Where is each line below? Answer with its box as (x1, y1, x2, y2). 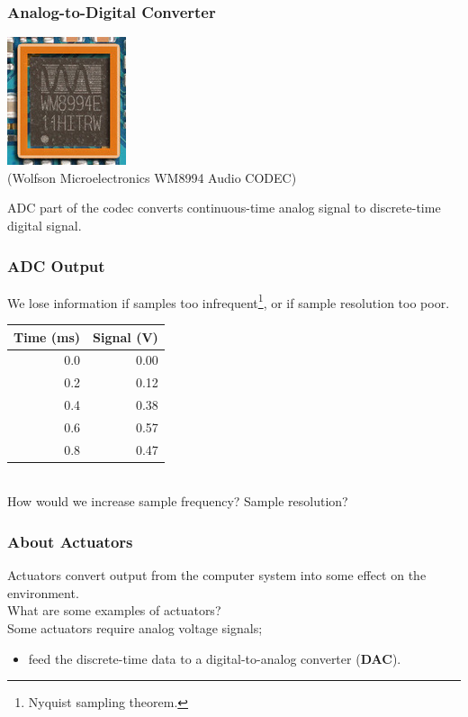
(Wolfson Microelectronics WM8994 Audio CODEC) (7, 168, 297, 186)
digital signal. (7, 216, 82, 234)
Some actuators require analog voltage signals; (7, 619, 263, 638)
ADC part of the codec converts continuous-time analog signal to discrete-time (7, 198, 441, 217)
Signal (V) (93, 327, 158, 346)
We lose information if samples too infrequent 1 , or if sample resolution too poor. (7, 290, 450, 312)
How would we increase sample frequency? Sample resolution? (7, 492, 348, 511)
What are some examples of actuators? (7, 601, 221, 620)
